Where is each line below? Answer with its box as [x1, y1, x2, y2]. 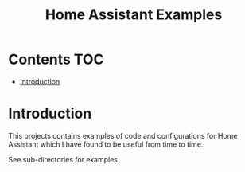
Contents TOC [8, 50, 104, 68]
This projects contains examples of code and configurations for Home [8, 131, 238, 140]
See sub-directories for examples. [8, 154, 120, 164]
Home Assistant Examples [45, 6, 223, 24]
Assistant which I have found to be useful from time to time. [8, 139, 204, 149]
